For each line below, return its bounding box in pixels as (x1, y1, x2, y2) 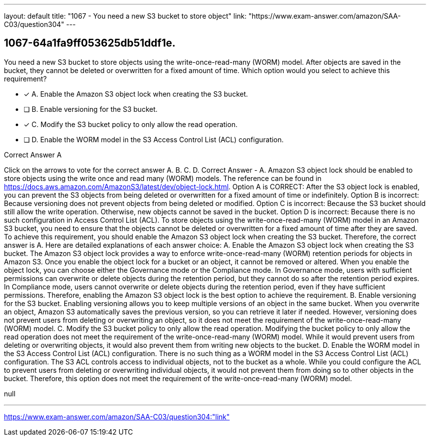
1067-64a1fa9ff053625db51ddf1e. (4, 37, 176, 50)
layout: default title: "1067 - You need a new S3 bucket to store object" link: (4, 12, 247, 20)
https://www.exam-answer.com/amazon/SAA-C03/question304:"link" (4, 412, 230, 421)
